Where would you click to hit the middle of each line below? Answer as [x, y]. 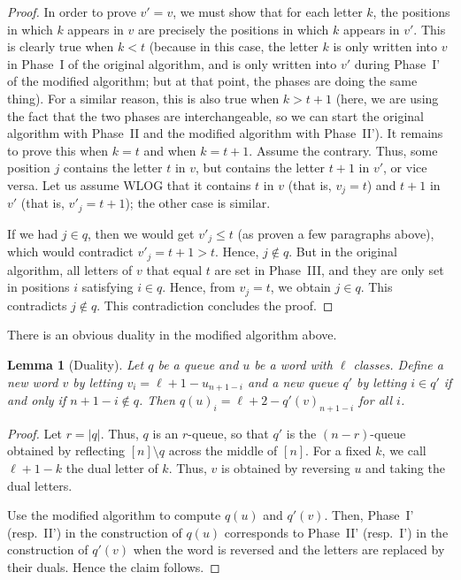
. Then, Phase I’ [369, 515]
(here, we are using [387, 98]
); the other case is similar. [198, 203]
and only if [37, 400]
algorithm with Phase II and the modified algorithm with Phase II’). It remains [225, 133]
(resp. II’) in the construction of [95, 532]
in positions [38, 287]
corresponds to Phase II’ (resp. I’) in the [336, 532]
